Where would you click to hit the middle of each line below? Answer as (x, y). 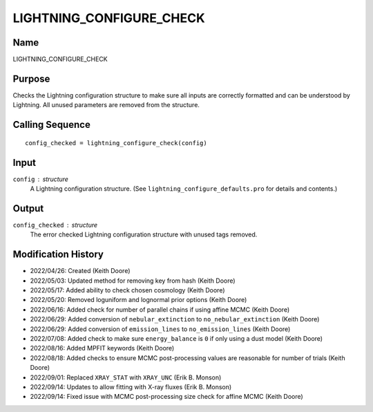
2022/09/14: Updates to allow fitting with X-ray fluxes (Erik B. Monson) (131, 386)
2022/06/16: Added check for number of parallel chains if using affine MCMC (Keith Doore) (160, 309)
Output (28, 208)
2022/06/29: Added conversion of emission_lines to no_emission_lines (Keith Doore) (160, 329)
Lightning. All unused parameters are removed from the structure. (106, 105)
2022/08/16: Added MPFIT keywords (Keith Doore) (102, 348)
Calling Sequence (52, 125)
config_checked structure (55, 225)
